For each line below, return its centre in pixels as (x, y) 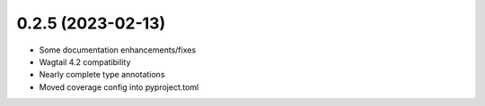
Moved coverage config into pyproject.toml (119, 87)
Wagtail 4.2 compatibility (85, 61)
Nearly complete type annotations (102, 75)
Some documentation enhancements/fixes (118, 50)
